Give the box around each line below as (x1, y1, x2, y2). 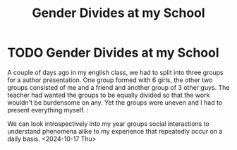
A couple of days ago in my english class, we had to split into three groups (7, 68, 224, 76)
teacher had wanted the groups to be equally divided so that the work (7, 91, 210, 99)
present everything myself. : (7, 105, 89, 114)
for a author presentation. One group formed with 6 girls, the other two (7, 76, 213, 84)
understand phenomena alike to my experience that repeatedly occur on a (7, 127, 223, 135)
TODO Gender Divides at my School (7, 45, 219, 61)
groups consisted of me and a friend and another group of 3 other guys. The (7, 83, 230, 91)
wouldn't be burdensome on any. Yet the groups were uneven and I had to (7, 98, 223, 107)
